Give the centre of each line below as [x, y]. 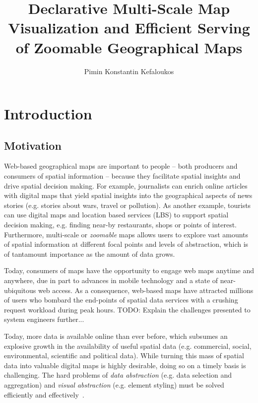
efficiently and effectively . [44, 394]
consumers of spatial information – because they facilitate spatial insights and [122, 176]
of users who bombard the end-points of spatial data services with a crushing [121, 300]
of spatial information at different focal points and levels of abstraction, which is [126, 244]
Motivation [33, 145]
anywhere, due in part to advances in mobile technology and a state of [111, 280]
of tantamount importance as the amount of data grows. [90, 253]
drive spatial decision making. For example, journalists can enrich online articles [126, 185]
